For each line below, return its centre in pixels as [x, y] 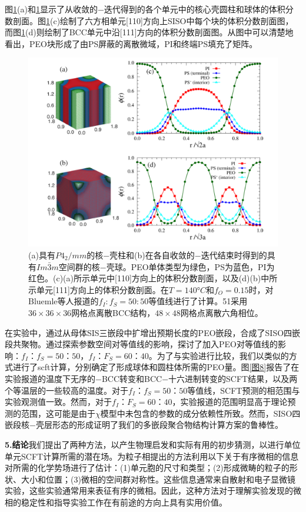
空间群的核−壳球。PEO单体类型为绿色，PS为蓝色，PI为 [167, 266]
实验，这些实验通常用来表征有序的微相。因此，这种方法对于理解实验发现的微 [153, 491]
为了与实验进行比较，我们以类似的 [223, 355]
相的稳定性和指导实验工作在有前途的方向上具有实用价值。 [116, 502]
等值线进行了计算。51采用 [198, 301]
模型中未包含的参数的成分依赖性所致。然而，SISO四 [200, 413]
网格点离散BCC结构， [113, 312]
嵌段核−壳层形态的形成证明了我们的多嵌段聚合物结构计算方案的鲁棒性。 [144, 425]
